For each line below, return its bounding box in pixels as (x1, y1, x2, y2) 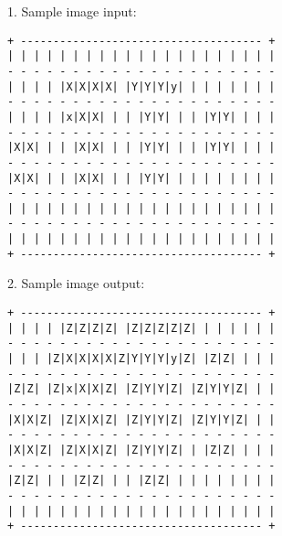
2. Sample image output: (7, 273, 145, 293)
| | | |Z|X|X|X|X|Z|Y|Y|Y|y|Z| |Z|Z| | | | (7, 352, 276, 365)
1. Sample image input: (7, 2, 137, 20)
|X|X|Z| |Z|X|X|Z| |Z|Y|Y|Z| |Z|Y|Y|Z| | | (7, 413, 276, 426)
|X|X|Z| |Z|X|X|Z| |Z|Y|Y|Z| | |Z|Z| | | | (7, 443, 276, 456)
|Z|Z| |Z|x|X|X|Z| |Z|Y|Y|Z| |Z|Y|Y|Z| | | (7, 382, 276, 396)
